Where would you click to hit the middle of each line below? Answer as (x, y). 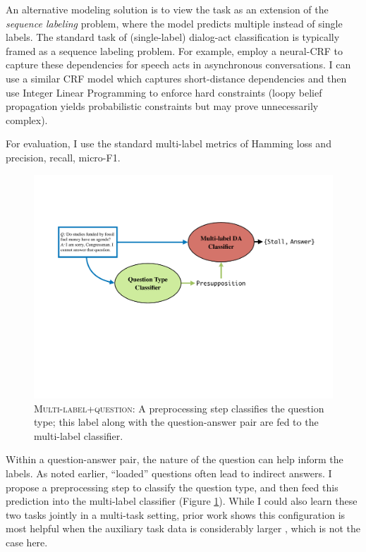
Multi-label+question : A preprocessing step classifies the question (179, 408)
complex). (27, 119)
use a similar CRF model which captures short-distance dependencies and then (176, 78)
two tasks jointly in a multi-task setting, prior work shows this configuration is (176, 514)
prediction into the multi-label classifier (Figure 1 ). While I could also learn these (182, 501)
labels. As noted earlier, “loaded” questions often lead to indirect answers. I (169, 473)
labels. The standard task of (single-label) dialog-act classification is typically (173, 37)
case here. (27, 542)
